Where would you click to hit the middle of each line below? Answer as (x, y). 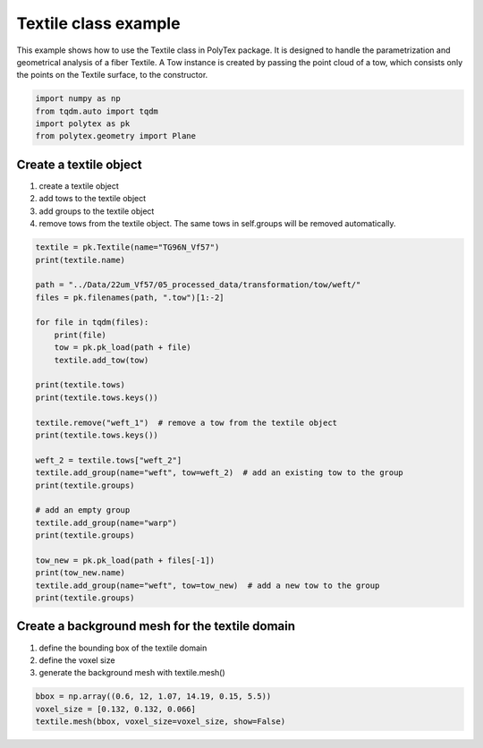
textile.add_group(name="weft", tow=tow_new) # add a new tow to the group (208, 585)
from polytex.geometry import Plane (116, 136)
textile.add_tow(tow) (102, 360)
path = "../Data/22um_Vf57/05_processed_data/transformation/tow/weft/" (198, 285)
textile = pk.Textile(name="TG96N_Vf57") (127, 247)
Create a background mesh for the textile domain (156, 626)
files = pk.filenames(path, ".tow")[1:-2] (130, 297)
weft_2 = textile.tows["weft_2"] (109, 460)
